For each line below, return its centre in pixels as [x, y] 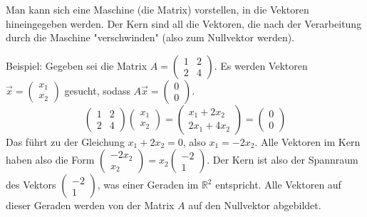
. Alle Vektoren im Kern [307, 141]
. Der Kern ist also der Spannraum [283, 160]
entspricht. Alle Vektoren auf [278, 185]
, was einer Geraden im [148, 185]
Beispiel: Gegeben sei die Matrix [77, 65]
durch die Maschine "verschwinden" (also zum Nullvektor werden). [150, 37]
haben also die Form [50, 160]
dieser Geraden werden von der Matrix [90, 205]
